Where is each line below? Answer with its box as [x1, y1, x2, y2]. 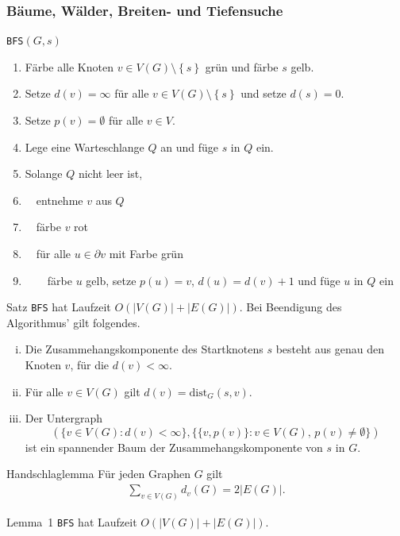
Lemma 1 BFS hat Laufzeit [6, 513, 137, 530]
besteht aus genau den [275, 341, 384, 357]
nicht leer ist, [78, 165, 143, 182]
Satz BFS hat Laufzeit [6, 299, 111, 315]
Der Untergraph [25, 410, 102, 426]
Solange [25, 165, 63, 182]
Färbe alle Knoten [25, 58, 113, 75]
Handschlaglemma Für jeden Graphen [6, 465, 190, 482]
